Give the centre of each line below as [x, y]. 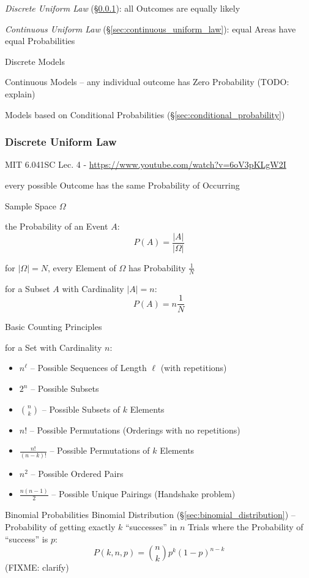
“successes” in [151, 526]
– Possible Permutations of [100, 450]
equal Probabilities [40, 41]
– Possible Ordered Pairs [77, 473]
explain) [20, 93]
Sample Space [31, 205]
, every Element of [82, 267]
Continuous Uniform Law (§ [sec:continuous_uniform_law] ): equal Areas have [151, 28]
